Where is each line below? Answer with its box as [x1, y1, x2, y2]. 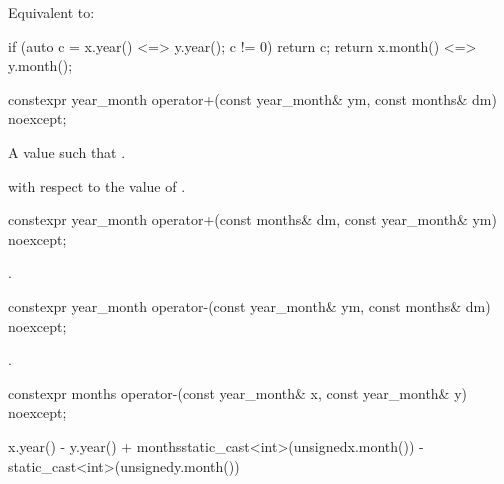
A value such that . [8, 141, 126, 162]
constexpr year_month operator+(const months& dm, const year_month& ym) [8, 209, 497, 230]
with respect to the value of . [8, 175, 186, 196]
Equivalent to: [8, 2, 95, 22]
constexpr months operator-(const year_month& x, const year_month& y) [8, 382, 468, 403]
